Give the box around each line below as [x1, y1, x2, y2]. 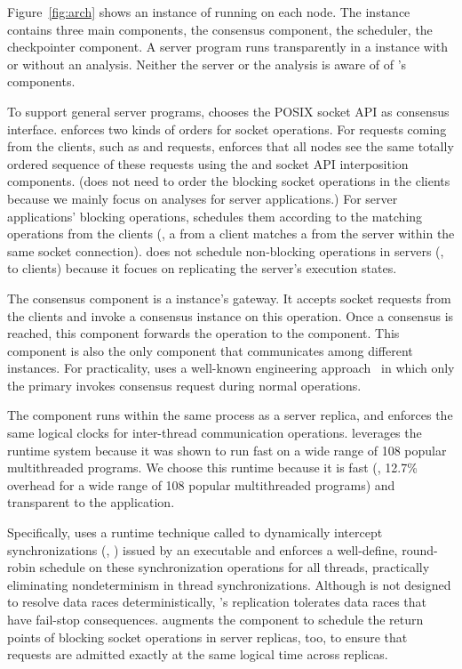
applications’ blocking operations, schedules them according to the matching [7, 206, 423, 225]
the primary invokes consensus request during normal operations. [7, 375, 362, 394]
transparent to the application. [7, 493, 175, 512]
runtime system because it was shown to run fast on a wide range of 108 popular [7, 440, 447, 459]
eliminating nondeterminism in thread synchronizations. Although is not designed [7, 575, 451, 593]
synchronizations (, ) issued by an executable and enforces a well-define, [7, 540, 398, 559]
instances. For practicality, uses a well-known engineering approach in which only [7, 359, 455, 377]
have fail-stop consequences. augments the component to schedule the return [7, 610, 424, 628]
